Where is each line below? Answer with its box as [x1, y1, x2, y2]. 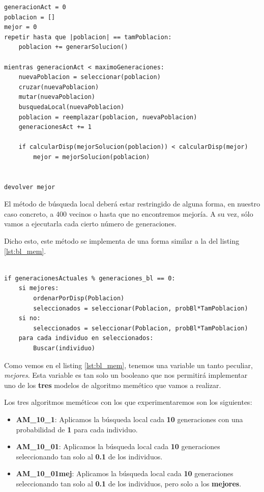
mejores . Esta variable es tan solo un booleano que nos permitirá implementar [4, 370, 248, 380]
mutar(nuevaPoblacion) [18, 93, 95, 101]
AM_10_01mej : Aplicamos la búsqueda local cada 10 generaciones [16, 468, 233, 479]
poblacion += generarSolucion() [18, 43, 128, 51]
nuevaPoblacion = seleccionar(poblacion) [18, 73, 161, 81]
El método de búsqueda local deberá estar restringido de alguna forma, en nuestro [4, 198, 260, 209]
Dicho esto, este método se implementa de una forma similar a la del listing [4, 236, 240, 246]
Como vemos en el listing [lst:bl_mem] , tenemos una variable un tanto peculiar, [4, 359, 253, 370]
